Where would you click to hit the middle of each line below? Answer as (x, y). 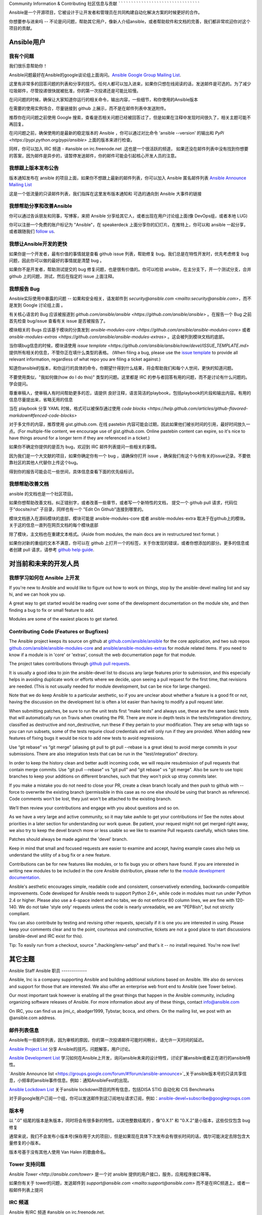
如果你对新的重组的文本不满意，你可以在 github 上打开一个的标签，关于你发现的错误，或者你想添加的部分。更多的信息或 (129, 543)
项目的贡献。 (22, 28)
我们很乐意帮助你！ (28, 66)
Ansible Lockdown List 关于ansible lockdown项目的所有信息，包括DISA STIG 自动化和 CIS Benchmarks (112, 1089)
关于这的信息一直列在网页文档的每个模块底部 (54, 525)
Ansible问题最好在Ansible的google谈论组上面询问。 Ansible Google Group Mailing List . (95, 75)
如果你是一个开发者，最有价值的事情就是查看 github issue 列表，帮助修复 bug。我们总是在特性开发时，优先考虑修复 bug (129, 254)
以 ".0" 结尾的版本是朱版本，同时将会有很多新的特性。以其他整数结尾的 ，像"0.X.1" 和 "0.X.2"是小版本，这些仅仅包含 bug (130, 1121)
